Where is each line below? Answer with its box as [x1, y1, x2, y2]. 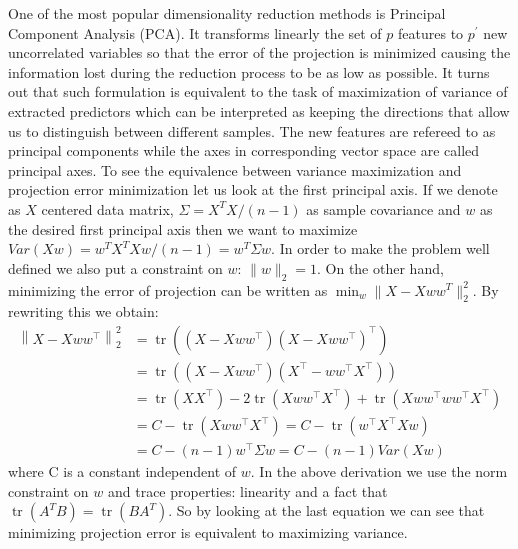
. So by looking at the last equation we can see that [168, 500, 485, 521]
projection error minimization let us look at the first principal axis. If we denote [8, 179, 498, 200]
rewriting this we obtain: [8, 301, 159, 322]
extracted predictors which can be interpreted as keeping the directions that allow [8, 100, 510, 121]
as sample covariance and [306, 198, 461, 219]
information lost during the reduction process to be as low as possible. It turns [8, 61, 490, 82]
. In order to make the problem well [271, 238, 490, 259]
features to [398, 22, 464, 43]
